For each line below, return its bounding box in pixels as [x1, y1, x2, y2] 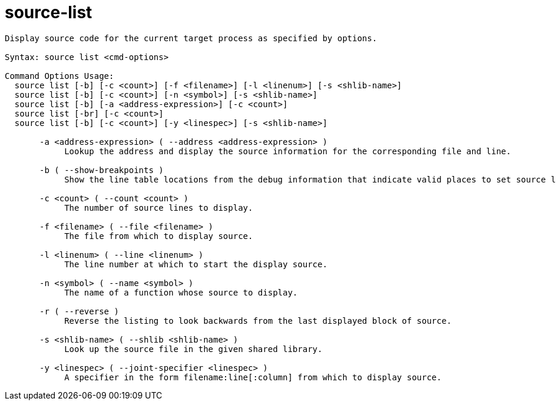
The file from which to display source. [64, 231, 253, 241]
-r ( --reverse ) [39, 306, 119, 316]
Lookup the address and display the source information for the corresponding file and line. [64, 146, 511, 156]
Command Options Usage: [5, 71, 114, 81]
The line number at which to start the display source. [64, 259, 327, 269]
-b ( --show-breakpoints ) [39, 165, 164, 175]
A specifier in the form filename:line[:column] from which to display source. [64, 372, 442, 382]
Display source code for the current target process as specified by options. [5, 33, 378, 43]
